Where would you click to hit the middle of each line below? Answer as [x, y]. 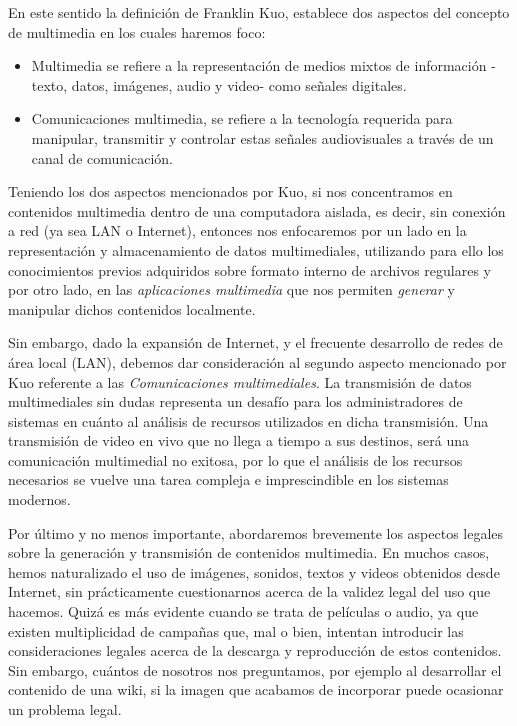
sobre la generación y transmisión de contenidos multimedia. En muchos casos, [249, 552]
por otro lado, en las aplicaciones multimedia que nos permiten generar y [231, 289]
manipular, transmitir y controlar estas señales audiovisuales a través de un [262, 137]
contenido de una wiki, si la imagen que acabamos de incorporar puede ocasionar [256, 689]
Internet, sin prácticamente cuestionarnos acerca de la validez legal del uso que [249, 591]
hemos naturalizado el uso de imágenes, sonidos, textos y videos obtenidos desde [254, 571]
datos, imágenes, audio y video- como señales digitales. [239, 84]
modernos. [39, 499]
